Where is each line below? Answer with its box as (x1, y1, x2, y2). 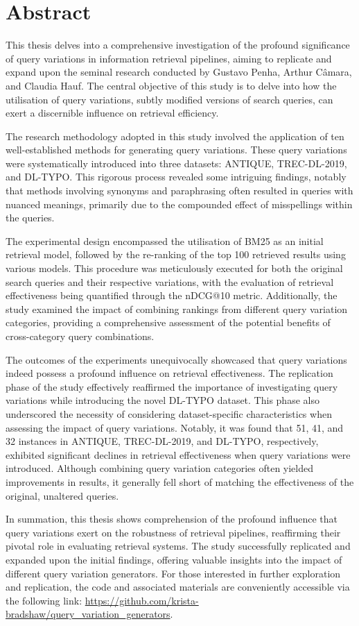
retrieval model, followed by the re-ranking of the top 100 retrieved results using (6, 247, 346, 262)
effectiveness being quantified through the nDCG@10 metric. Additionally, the (6, 288, 338, 303)
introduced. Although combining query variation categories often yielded (6, 461, 314, 475)
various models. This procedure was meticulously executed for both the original (6, 261, 343, 276)
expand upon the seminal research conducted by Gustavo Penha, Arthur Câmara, (6, 65, 352, 79)
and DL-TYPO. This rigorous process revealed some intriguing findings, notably (6, 169, 347, 184)
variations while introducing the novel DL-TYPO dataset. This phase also (6, 393, 319, 407)
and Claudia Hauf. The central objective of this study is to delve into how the (6, 78, 337, 92)
